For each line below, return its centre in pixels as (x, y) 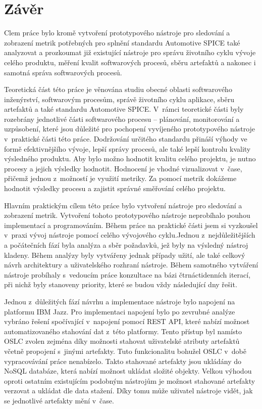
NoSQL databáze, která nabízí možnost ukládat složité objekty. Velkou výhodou (128, 371)
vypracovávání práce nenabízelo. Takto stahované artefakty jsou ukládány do (123, 361)
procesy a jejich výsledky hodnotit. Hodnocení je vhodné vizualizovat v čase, (123, 168)
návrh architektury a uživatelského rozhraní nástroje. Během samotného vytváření (131, 265)
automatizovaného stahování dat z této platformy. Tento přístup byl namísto (123, 331)
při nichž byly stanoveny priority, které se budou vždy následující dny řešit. (121, 284)
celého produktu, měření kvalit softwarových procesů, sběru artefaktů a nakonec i (130, 62)
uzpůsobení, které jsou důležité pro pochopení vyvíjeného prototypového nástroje (130, 129)
